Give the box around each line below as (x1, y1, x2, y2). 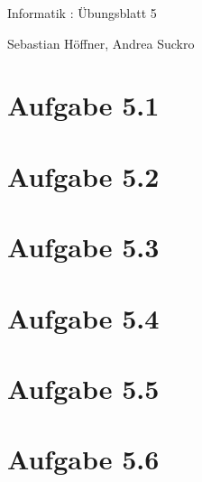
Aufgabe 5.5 (7, 369, 160, 406)
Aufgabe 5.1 (7, 87, 160, 124)
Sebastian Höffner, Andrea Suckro (7, 33, 195, 52)
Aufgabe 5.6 (7, 440, 160, 477)
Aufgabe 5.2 (7, 157, 160, 194)
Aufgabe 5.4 (7, 299, 160, 336)
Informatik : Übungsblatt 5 (7, 4, 157, 22)
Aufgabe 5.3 (7, 228, 160, 265)
